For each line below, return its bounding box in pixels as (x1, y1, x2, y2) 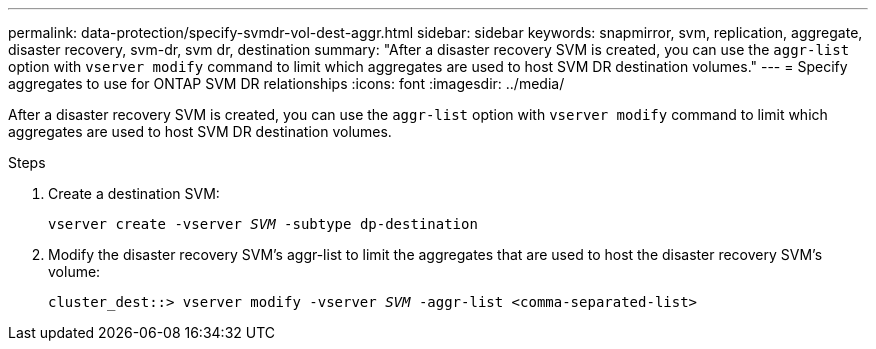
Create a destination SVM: (48, 185, 220, 202)
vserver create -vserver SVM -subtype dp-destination (48, 216, 478, 232)
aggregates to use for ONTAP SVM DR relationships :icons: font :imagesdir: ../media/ (8, 75, 565, 92)
